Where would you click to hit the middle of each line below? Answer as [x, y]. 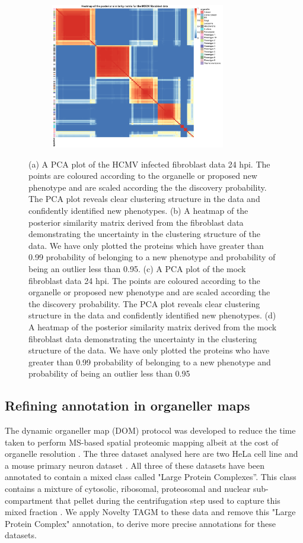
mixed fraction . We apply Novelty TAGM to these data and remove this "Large [150, 512]
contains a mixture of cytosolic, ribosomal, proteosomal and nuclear [128, 489]
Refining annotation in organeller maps [127, 405]
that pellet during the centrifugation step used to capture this [168, 500]
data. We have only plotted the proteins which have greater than [146, 245]
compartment [29, 500]
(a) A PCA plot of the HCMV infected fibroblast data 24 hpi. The [149, 164]
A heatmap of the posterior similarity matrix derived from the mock [153, 326]
